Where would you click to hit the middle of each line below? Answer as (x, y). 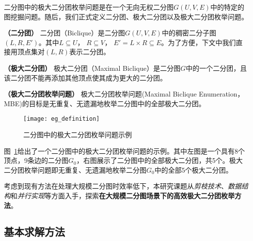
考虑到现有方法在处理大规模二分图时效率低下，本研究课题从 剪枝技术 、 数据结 (126, 186)
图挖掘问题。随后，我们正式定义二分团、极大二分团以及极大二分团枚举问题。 (126, 16)
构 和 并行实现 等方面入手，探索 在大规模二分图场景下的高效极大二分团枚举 (119, 195)
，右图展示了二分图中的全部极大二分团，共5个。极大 (159, 160)
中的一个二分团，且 (216, 68)
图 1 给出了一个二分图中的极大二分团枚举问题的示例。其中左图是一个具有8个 (124, 151)
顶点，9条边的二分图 (36, 160)
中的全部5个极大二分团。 (193, 169)
